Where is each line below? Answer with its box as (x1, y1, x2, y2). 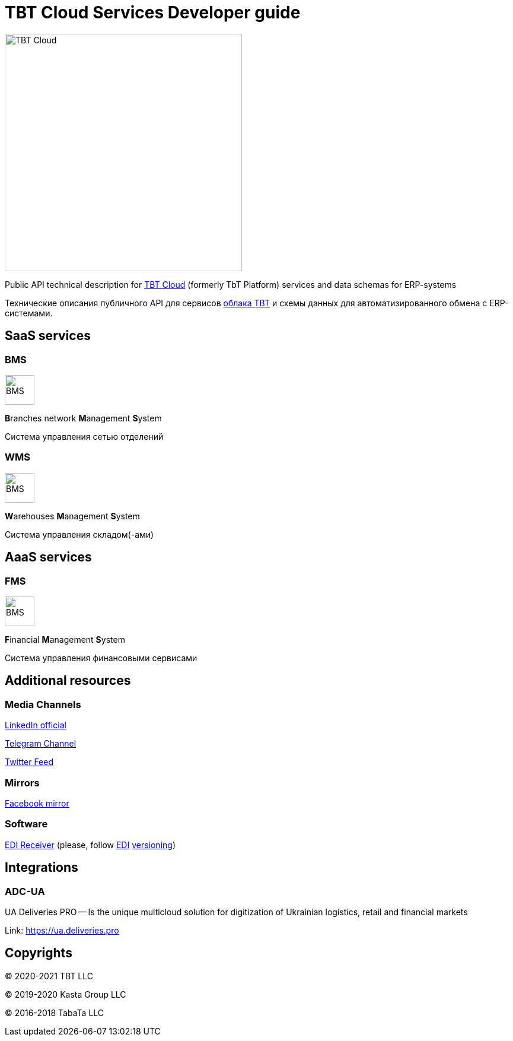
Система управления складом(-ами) (5, 529, 154, 539)
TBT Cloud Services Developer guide (5, 2, 301, 23)
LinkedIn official (5, 720, 66, 731)
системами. (5, 307, 53, 318)
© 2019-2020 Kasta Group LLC (5, 989, 126, 999)
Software (5, 818, 48, 830)
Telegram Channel (5, 738, 77, 749)
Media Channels (5, 698, 81, 710)
